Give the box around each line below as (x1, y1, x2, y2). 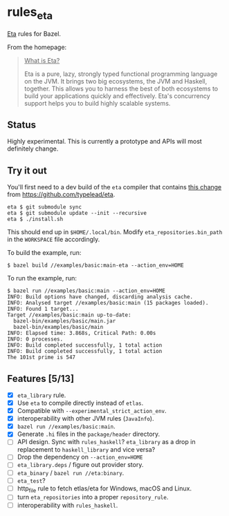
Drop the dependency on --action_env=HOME (17, 453, 143, 461)
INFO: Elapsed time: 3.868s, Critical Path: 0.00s (7, 329, 156, 337)
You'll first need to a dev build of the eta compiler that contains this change (7, 183, 222, 191)
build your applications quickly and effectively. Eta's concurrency (24, 91, 211, 100)
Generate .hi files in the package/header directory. (17, 430, 161, 439)
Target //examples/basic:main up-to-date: (7, 312, 131, 318)
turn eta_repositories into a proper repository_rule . (17, 493, 169, 501)
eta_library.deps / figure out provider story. (17, 461, 144, 469)
